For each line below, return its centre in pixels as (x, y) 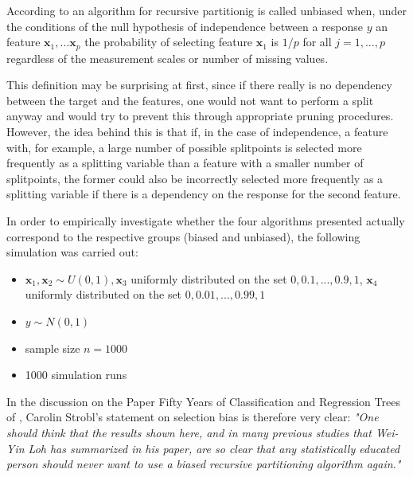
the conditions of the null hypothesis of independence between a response (185, 26)
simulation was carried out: (72, 252)
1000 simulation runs (76, 375)
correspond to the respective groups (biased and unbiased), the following (183, 236)
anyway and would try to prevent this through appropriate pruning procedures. (200, 116)
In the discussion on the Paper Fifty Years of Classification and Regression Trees (203, 401)
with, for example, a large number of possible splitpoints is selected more (184, 147)
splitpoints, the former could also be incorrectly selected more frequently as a (195, 178)
